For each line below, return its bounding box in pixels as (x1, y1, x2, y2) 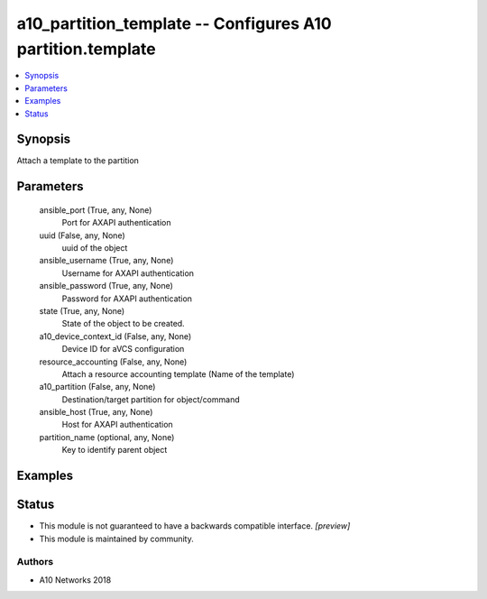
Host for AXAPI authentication (61, 419, 173, 430)
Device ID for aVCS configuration (61, 344, 185, 355)
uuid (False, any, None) (39, 230, 125, 241)
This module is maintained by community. (39, 533, 194, 544)
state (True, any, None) (39, 305, 125, 316)
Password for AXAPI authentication (61, 293, 193, 304)
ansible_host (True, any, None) (39, 407, 153, 418)
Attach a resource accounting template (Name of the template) (61, 368, 295, 379)
